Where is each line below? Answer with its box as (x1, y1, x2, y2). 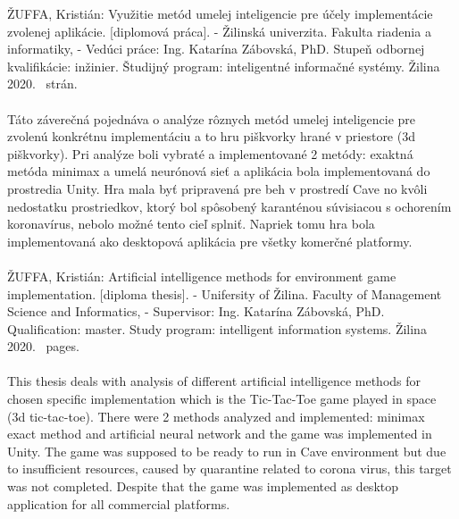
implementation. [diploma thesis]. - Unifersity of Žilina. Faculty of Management (7, 284, 442, 303)
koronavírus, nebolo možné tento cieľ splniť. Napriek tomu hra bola (7, 214, 375, 233)
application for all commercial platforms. (7, 494, 230, 513)
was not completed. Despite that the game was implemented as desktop (7, 477, 399, 496)
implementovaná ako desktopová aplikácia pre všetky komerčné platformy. (7, 231, 413, 250)
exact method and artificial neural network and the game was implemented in (7, 424, 432, 443)
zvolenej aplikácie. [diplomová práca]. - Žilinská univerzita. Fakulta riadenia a (7, 21, 431, 40)
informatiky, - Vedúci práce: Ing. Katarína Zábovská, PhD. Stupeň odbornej (7, 39, 425, 58)
